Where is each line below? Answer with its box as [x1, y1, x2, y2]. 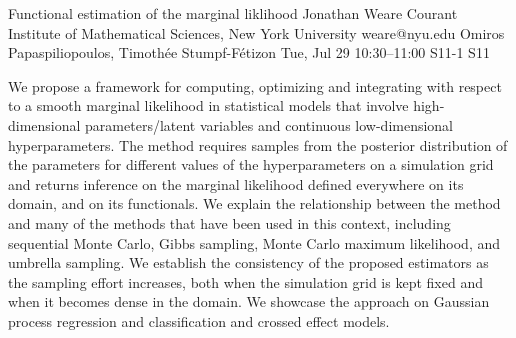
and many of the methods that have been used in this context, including [8, 212, 451, 233]
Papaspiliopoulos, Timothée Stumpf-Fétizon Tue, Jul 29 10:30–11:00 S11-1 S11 [8, 42, 490, 63]
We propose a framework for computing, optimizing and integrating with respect [8, 75, 502, 96]
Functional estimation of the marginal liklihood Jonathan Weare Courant [8, 3, 458, 23]
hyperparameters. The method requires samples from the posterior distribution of [8, 134, 508, 155]
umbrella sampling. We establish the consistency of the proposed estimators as [8, 252, 489, 273]
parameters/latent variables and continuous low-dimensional [85, 114, 454, 135]
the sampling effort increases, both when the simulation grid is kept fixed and [8, 271, 483, 292]
